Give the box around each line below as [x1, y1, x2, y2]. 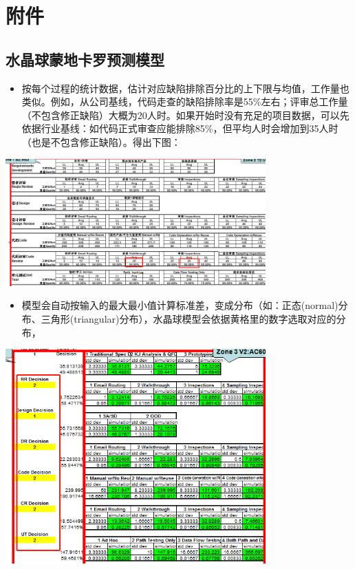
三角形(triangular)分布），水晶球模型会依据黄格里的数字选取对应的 [41, 312, 336, 326]
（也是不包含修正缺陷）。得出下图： [21, 134, 181, 149]
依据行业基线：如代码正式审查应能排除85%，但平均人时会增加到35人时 [21, 121, 338, 136]
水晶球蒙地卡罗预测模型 [6, 48, 164, 69]
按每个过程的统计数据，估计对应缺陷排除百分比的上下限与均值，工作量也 [21, 80, 349, 95]
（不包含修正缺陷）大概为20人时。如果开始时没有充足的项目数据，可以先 [21, 107, 349, 122]
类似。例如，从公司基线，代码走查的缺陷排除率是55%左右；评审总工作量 [21, 94, 348, 109]
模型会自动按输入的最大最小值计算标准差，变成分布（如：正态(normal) [21, 298, 338, 312]
